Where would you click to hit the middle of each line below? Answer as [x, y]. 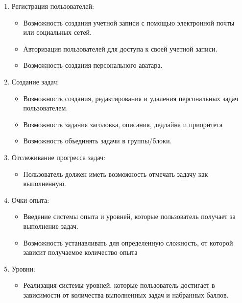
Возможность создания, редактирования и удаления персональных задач [131, 98]
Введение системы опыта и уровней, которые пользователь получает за [129, 216]
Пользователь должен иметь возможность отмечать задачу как [116, 174]
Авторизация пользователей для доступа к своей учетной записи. [120, 48]
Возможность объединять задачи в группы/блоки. [97, 141]
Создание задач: [35, 81]
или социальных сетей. [58, 32]
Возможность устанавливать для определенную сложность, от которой [128, 242]
